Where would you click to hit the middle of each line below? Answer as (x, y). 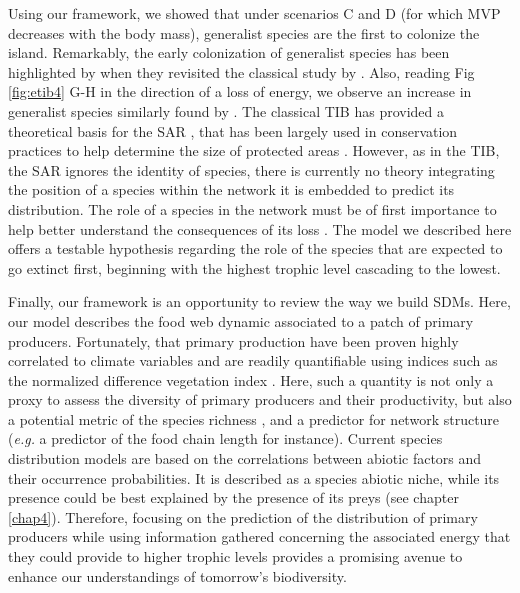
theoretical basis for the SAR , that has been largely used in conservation (233, 130)
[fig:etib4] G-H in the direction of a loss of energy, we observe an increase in (240, 91)
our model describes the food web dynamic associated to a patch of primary (241, 320)
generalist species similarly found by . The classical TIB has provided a (226, 110)
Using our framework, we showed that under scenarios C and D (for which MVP (254, 13)
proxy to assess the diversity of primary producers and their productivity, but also (260, 399)
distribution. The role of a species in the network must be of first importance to (252, 208)
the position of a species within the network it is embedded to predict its (231, 189)
